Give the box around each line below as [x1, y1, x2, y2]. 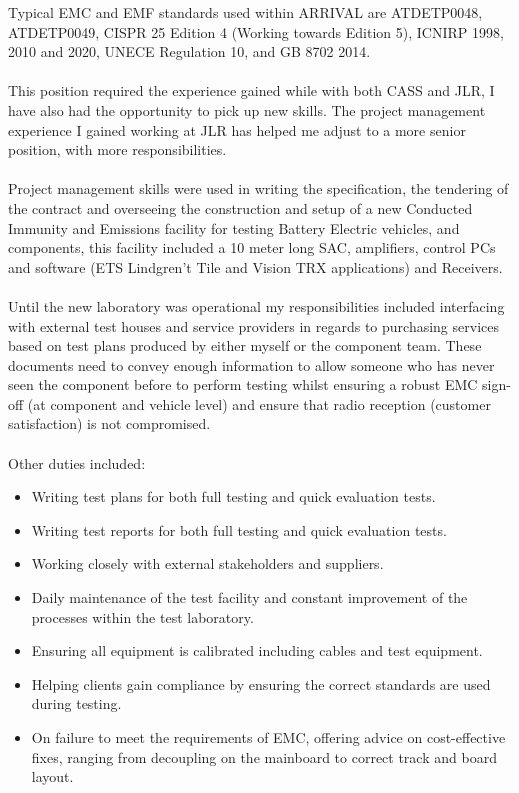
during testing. [31, 693, 122, 714]
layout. [31, 766, 74, 787]
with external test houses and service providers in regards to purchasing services [8, 315, 499, 336]
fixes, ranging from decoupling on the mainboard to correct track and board [31, 746, 497, 767]
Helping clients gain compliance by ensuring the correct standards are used [31, 673, 491, 694]
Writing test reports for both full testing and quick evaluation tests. [31, 519, 447, 540]
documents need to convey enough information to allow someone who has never [8, 354, 495, 375]
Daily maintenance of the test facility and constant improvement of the [31, 587, 468, 608]
